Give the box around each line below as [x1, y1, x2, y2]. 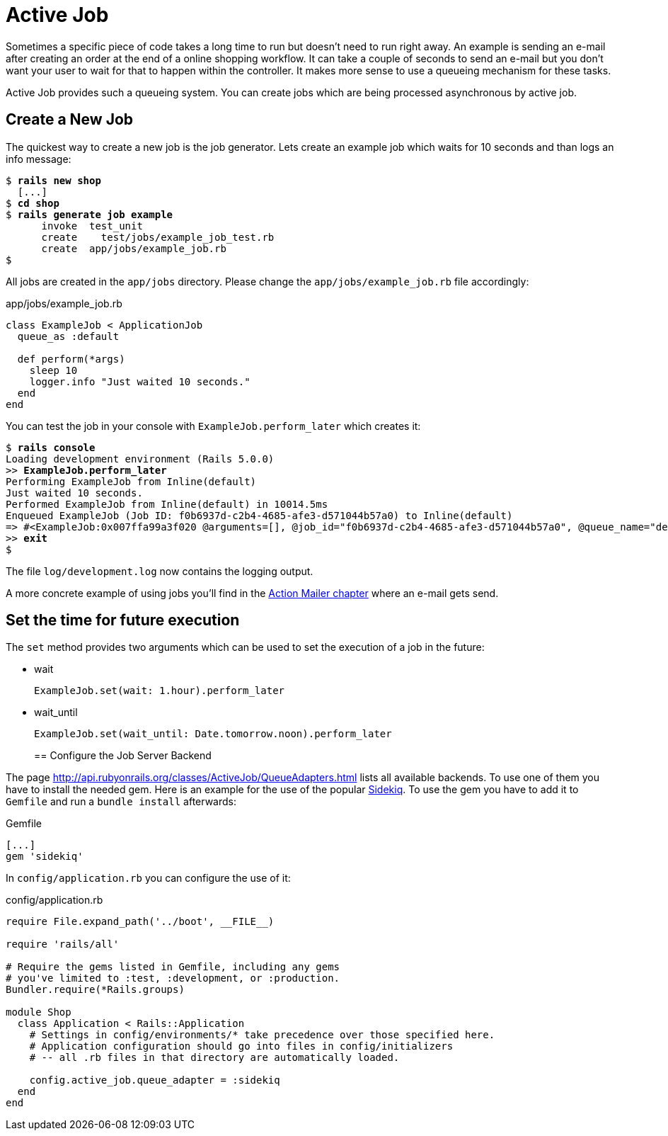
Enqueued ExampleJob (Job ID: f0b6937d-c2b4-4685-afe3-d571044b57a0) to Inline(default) [6, 509, 513, 521]
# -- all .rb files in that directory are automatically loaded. [29, 1052, 400, 1064]
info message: [6, 152, 71, 165]
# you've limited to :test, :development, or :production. [6, 972, 340, 984]
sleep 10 [29, 364, 78, 376]
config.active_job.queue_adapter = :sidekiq [29, 1074, 280, 1086]
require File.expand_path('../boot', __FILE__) [6, 916, 275, 928]
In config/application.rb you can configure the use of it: [6, 872, 291, 885]
